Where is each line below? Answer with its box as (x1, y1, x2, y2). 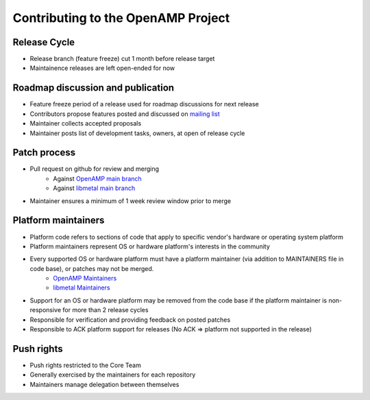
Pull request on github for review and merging (29, 165, 160, 173)
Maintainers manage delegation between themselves (29, 380, 180, 388)
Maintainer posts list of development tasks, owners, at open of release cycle (29, 129, 245, 137)
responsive (29, 306, 62, 314)
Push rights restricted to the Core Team (29, 361, 142, 369)
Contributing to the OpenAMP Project (12, 10, 230, 25)
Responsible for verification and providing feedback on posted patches (29, 316, 231, 324)
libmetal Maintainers (53, 283, 110, 292)
